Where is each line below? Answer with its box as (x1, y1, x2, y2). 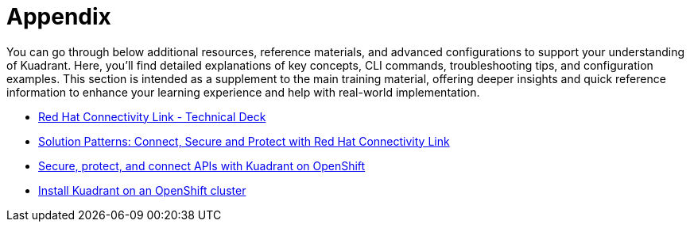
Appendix (6, 3, 111, 30)
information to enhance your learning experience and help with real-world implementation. (6, 85, 480, 99)
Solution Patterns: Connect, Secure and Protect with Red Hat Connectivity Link (38, 134, 450, 148)
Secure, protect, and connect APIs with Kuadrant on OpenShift (38, 158, 366, 173)
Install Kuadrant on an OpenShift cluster (38, 183, 246, 197)
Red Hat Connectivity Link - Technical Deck (38, 109, 266, 123)
